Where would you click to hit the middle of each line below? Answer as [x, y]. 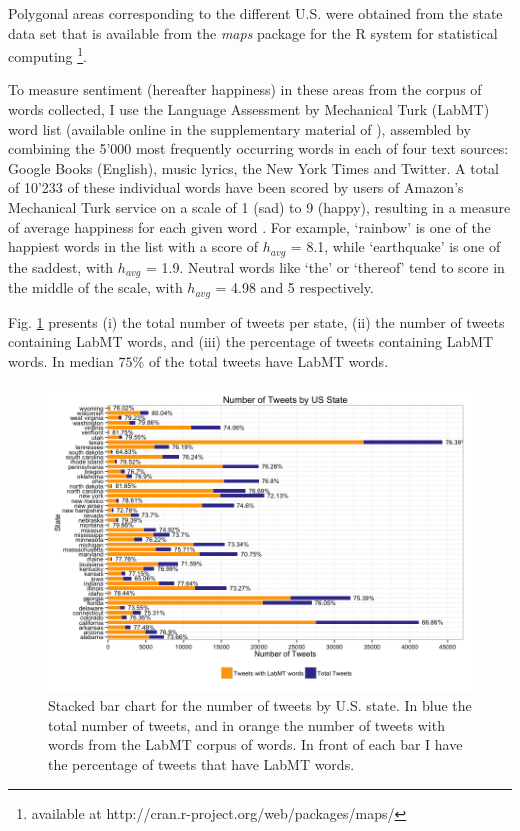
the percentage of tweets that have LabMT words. [201, 763]
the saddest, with [61, 266]
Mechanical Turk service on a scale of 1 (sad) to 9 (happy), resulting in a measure [259, 207]
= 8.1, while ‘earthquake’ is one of [395, 246]
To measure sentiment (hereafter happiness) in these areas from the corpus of [245, 89]
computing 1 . [47, 54]
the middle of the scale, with [95, 287]
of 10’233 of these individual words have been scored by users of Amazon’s [236, 187]
